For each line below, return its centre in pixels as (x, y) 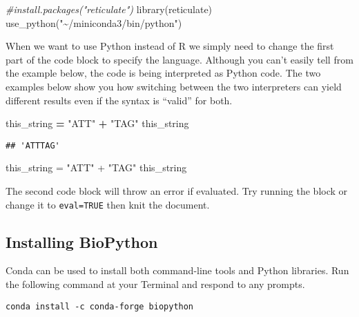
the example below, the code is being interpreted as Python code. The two (163, 73)
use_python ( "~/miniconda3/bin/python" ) (94, 22)
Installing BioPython (82, 241)
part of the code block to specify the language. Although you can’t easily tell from (179, 59)
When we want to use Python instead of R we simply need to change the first (170, 46)
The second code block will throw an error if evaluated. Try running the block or (177, 191)
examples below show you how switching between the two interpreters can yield (174, 86)
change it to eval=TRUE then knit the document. (108, 204)
